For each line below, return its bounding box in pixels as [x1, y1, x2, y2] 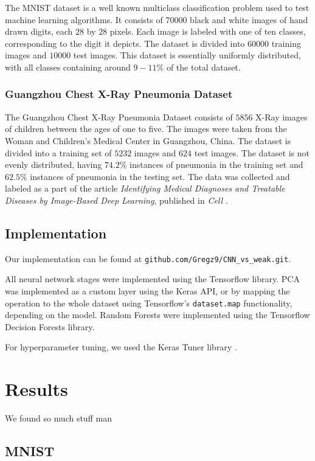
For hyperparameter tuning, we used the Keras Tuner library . [5, 341, 237, 353]
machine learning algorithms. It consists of [5, 13, 163, 26]
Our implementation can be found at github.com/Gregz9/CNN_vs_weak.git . [5, 252, 291, 265]
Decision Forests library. [5, 320, 95, 333]
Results [5, 376, 68, 401]
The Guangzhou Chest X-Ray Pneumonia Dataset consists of [5, 110, 233, 123]
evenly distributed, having [5, 158, 102, 171]
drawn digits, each [5, 25, 73, 38]
